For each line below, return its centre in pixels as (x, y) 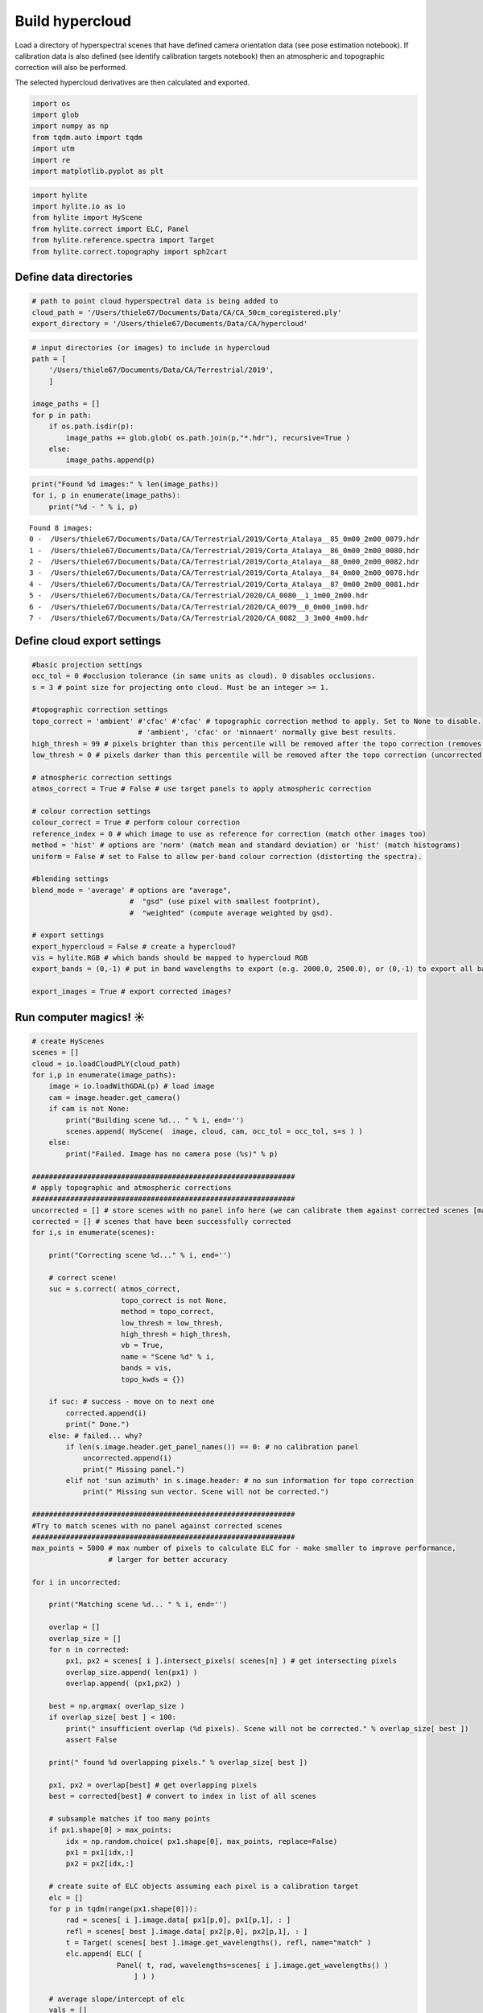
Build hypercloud (73, 21)
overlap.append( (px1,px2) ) (123, 1684)
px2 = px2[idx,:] (100, 1864)
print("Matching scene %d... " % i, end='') (138, 1605)
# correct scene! (83, 1278)
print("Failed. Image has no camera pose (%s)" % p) (172, 1154)
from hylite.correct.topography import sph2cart (130, 251)
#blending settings (70, 879)
